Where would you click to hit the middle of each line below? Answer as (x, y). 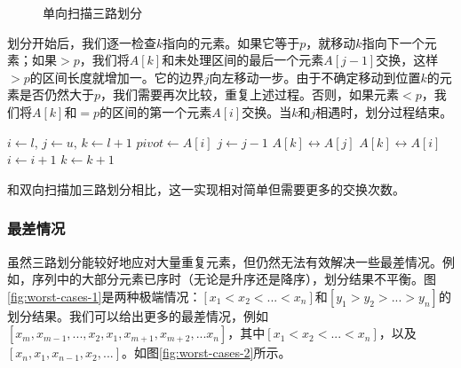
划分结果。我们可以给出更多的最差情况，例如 (138, 315)
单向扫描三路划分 (92, 12)
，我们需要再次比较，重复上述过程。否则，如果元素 (250, 94)
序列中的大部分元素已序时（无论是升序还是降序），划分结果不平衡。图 (234, 279)
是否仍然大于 (56, 94)
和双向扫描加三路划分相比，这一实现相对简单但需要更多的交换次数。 (206, 188)
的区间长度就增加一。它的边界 (117, 77)
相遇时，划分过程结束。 (384, 111)
